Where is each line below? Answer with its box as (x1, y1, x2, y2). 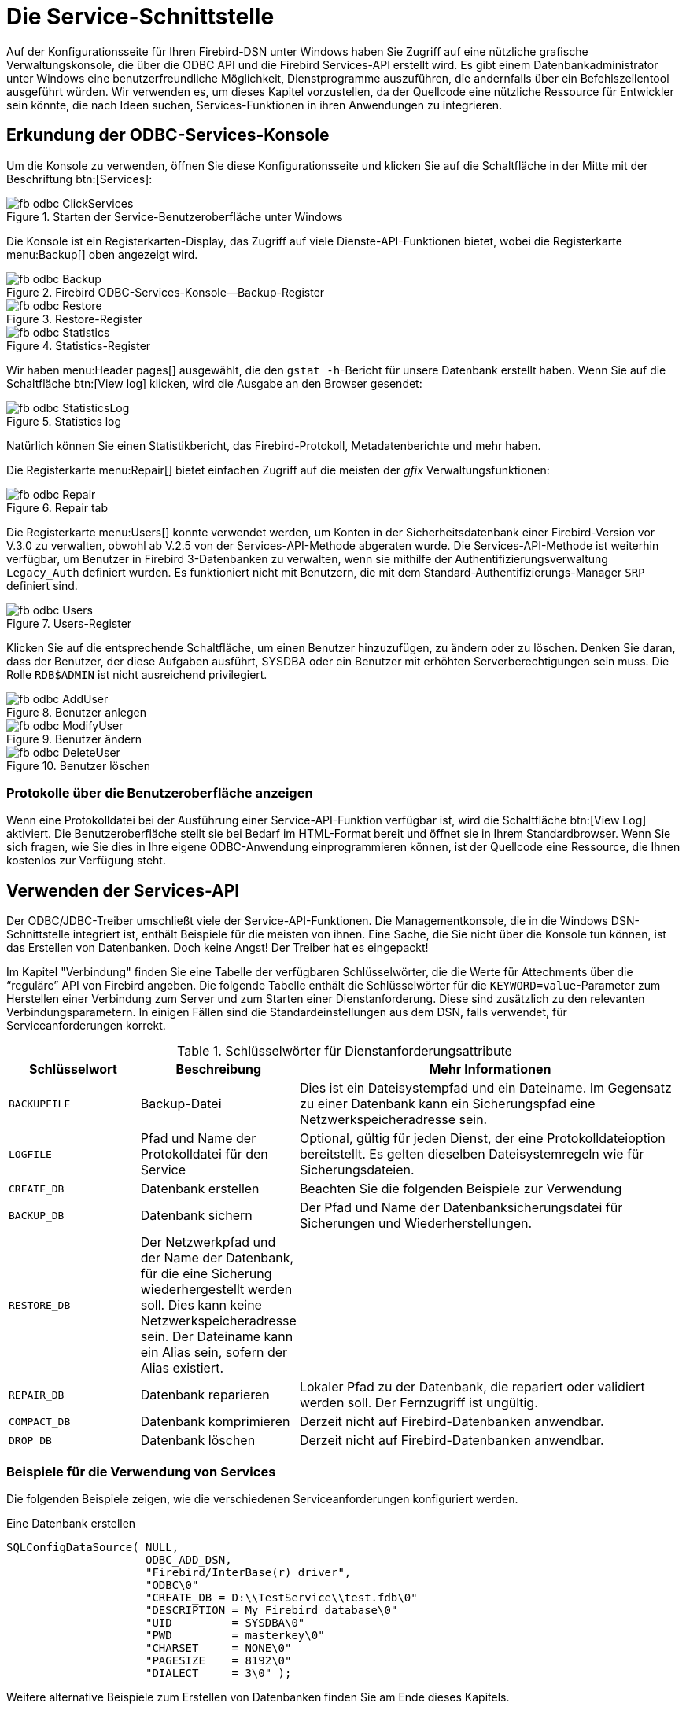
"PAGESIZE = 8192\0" (146, 1653, 292, 1667)
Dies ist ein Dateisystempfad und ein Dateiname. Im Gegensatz (299, 1080, 672, 1096)
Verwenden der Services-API (6, 880, 240, 901)
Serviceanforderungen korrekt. (6, 1019, 166, 1033)
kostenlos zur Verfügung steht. (6, 853, 166, 868)
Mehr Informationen (429, 1061, 551, 1078)
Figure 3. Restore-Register (6, 311, 143, 326)
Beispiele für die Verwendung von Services (6, 1463, 276, 1480)
